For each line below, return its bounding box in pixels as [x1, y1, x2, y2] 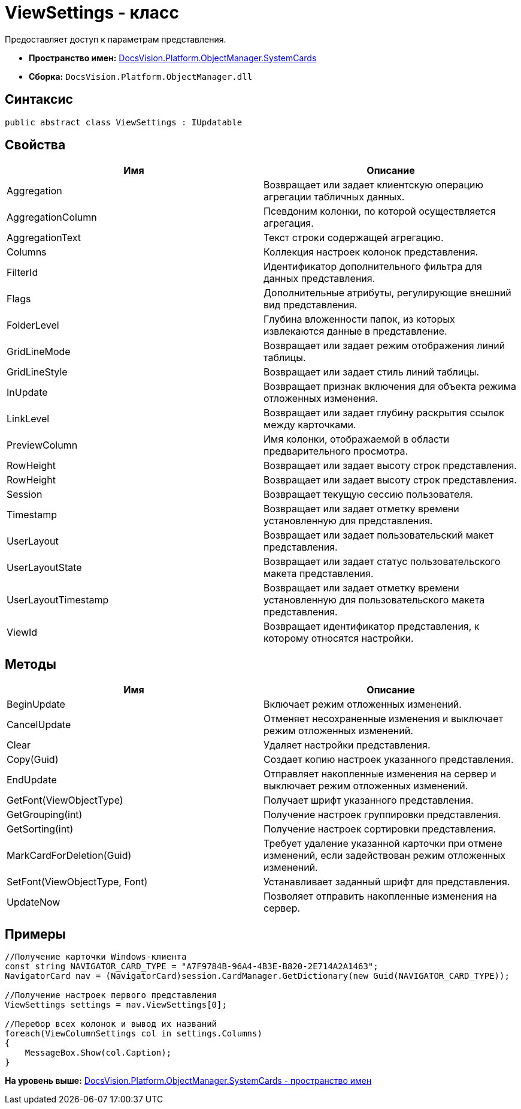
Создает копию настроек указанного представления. [263, 753, 514, 766]
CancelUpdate [7, 719, 71, 731]
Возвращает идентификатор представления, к [263, 620, 480, 633]
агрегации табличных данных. [263, 191, 405, 203]
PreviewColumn [7, 439, 78, 452]
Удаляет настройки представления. [263, 739, 431, 752]
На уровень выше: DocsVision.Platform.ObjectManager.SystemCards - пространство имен [5, 1075, 372, 1086]
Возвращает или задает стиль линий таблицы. [263, 366, 480, 378]
